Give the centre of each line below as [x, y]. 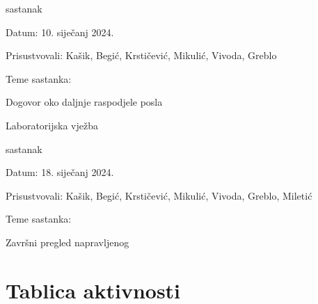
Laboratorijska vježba [52, 125]
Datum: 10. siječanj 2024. [60, 32]
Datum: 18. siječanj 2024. [60, 172]
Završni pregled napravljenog [67, 242]
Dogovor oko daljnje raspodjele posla [84, 102]
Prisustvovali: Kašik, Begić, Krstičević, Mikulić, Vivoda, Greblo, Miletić [159, 195]
